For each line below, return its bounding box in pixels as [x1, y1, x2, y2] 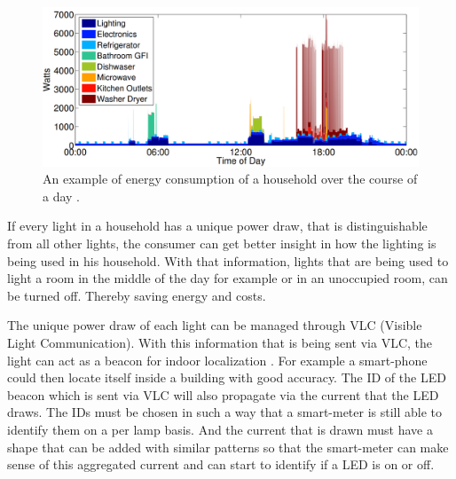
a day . [43, 186, 81, 205]
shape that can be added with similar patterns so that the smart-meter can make [7, 437, 449, 456]
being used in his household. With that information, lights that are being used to [7, 251, 449, 270]
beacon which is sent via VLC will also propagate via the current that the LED [7, 385, 439, 404]
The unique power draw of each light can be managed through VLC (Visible [7, 316, 422, 334]
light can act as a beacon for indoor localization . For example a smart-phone [7, 350, 428, 369]
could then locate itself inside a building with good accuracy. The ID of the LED [7, 368, 446, 387]
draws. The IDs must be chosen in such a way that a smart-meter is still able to [7, 403, 443, 421]
